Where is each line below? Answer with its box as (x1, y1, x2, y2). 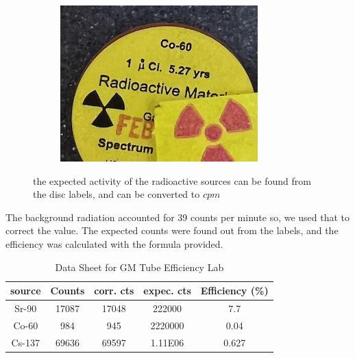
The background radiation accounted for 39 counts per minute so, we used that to (5, 209, 350, 224)
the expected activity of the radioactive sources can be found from (33, 173, 311, 188)
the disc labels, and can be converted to (33, 187, 200, 201)
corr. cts (94, 283, 134, 298)
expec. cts (143, 283, 191, 298)
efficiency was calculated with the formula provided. (5, 236, 223, 251)
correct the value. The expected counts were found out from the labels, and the (5, 223, 339, 238)
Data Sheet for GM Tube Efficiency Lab (55, 259, 224, 274)
